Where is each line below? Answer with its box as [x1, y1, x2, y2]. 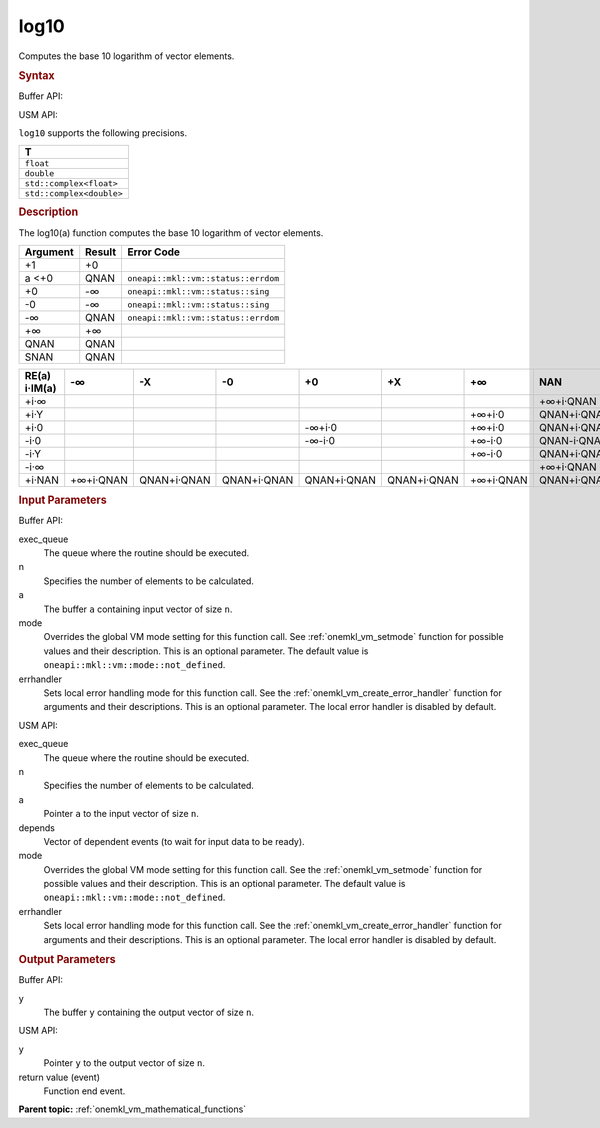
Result [85, 245, 117, 259]
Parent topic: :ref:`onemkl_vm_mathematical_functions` [18, 1103, 247, 1115]
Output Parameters [18, 953, 116, 967]
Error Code [126, 245, 180, 259]
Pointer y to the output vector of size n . [43, 1057, 205, 1069]
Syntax [18, 68, 55, 82]
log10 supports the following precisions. [18, 126, 188, 139]
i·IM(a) [24, 381, 57, 395]
